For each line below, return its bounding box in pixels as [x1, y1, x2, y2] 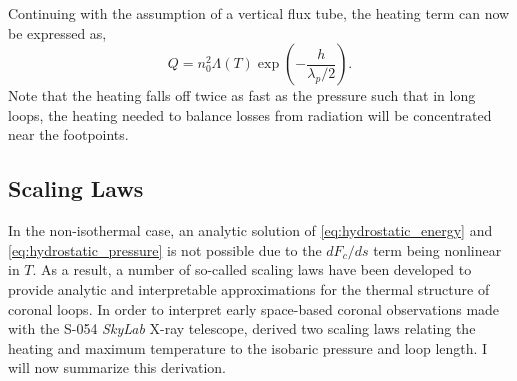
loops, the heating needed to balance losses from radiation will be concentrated [8, 104, 492, 125]
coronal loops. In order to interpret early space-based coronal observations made [8, 298, 500, 319]
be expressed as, [8, 22, 107, 43]
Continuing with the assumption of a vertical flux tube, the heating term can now [8, 3, 510, 23]
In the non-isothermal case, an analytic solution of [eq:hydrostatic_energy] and [8, 220, 493, 241]
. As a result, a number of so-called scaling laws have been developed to [32, 259, 472, 280]
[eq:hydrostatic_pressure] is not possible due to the [8, 239, 322, 260]
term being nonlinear [373, 239, 502, 260]
